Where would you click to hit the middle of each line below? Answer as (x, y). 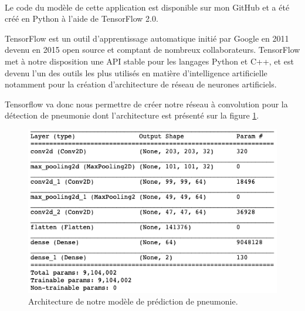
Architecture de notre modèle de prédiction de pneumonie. (133, 301)
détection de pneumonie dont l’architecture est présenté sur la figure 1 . (132, 115)
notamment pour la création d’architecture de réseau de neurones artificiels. (141, 84)
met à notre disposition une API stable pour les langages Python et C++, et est (149, 61)
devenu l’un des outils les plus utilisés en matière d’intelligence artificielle (136, 72)
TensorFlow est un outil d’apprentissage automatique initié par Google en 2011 (147, 38)
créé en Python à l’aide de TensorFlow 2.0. (82, 18)
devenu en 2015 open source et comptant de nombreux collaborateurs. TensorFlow (152, 50)
